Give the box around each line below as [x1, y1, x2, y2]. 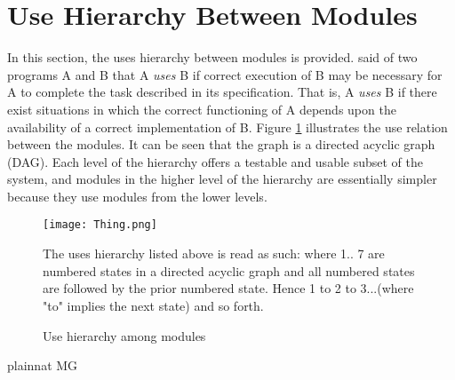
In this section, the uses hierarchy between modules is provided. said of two [7, 48, 418, 67]
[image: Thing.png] [43, 218, 157, 232]
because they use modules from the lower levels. [7, 186, 267, 205]
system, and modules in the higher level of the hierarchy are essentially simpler [7, 170, 437, 188]
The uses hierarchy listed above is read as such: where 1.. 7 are [43, 244, 385, 263]
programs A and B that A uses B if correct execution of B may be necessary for [7, 65, 443, 83]
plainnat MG [7, 356, 78, 375]
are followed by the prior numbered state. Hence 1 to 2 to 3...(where [43, 279, 414, 297]
